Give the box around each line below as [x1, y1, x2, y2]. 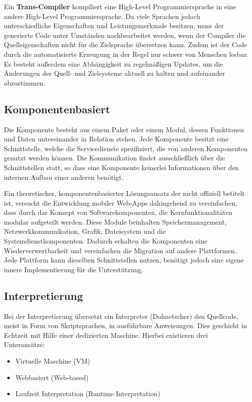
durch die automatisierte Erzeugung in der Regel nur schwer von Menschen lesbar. [4, 49, 249, 59]
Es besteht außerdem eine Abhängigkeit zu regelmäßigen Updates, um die [4, 58, 223, 69]
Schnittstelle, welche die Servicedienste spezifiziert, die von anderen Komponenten [4, 143, 248, 153]
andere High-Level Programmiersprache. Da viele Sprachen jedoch [4, 11, 201, 21]
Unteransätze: [4, 339, 45, 350]
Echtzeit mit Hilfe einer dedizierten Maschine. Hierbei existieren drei [4, 330, 208, 340]
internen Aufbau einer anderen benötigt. [4, 172, 124, 182]
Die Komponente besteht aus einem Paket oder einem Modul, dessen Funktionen [4, 124, 244, 134]
